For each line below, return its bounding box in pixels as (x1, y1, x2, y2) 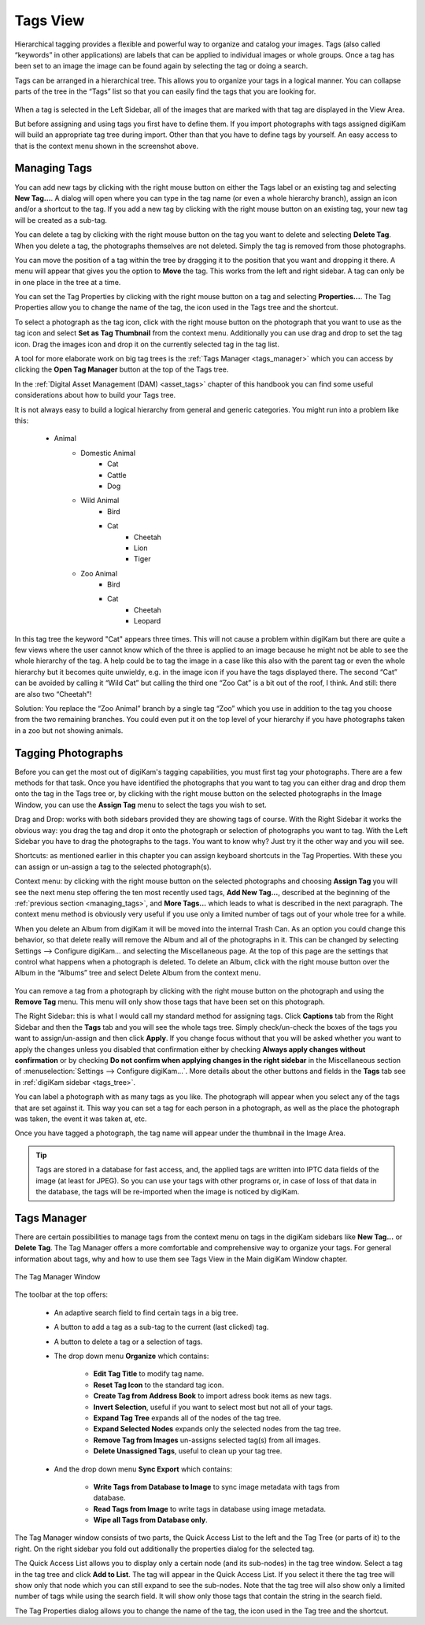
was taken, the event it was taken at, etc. (14, 1114, 147, 1123)
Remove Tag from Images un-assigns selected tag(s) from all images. (93, 1435, 321, 1445)
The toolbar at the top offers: (14, 1290, 109, 1299)
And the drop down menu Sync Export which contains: (54, 1464, 232, 1474)
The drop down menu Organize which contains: (54, 1351, 209, 1360)
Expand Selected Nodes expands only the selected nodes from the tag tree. (93, 1424, 342, 1434)
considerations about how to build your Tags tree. (14, 391, 176, 400)
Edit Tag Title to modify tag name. (93, 1369, 205, 1379)
